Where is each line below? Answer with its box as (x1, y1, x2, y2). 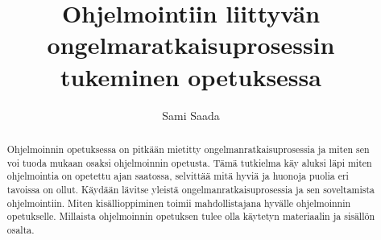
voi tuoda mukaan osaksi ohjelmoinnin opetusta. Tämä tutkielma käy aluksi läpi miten (6, 155, 372, 169)
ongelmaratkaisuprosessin (47, 28, 335, 61)
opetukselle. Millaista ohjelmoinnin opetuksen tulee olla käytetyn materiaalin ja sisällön (6, 209, 375, 223)
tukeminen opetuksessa (60, 60, 321, 93)
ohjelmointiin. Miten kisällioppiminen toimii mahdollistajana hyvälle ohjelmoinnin (6, 196, 351, 209)
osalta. (6, 222, 35, 236)
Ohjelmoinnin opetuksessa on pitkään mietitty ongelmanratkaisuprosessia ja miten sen (6, 142, 370, 155)
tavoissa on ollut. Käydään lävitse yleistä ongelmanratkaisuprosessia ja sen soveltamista (6, 182, 375, 196)
